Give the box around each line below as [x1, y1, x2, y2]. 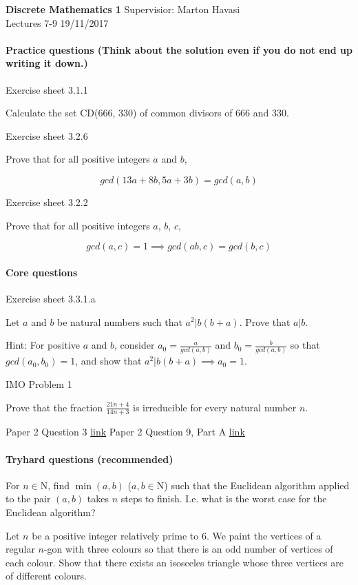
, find [48, 478, 70, 492]
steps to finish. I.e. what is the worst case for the [120, 491, 327, 506]
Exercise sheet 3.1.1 [6, 82, 88, 96]
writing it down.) [6, 56, 88, 70]
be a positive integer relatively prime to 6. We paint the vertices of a [32, 528, 322, 542]
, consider [114, 338, 155, 352]
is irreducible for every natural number [133, 400, 297, 414]
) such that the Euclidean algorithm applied [164, 478, 350, 492]
